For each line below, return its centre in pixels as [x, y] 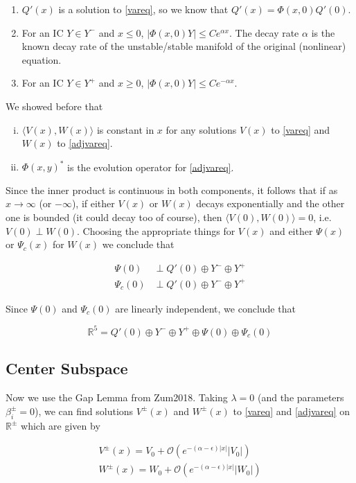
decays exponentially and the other [270, 203]
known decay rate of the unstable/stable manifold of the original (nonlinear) [184, 46]
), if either [93, 203]
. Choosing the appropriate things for [156, 230]
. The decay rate [264, 32]
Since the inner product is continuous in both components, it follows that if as [172, 190]
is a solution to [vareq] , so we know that [143, 9]
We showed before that [54, 106]
